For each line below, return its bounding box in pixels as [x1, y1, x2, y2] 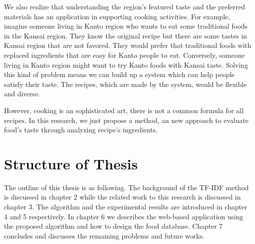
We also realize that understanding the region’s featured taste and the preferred [4, 1, 246, 11]
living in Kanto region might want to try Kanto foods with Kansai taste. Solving [4, 59, 248, 70]
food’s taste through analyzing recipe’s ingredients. [4, 124, 158, 135]
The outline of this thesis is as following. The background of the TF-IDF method [4, 182, 249, 192]
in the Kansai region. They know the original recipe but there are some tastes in [4, 30, 247, 41]
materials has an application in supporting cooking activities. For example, [4, 11, 230, 21]
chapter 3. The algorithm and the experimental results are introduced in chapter [4, 202, 248, 212]
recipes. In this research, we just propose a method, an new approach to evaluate [4, 115, 249, 125]
